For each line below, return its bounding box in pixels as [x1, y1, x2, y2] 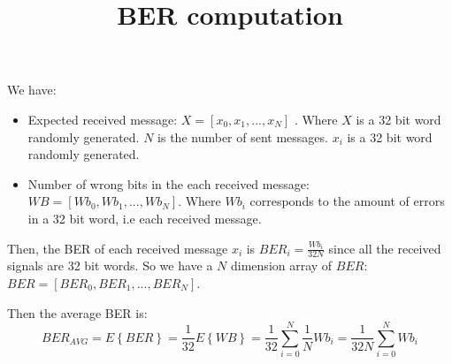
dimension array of [231, 256, 333, 275]
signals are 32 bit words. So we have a [7, 256, 213, 275]
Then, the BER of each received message [7, 239, 228, 257]
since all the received [328, 239, 441, 257]
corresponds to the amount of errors [249, 192, 445, 210]
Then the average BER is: [7, 303, 148, 322]
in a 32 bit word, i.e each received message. [27, 209, 262, 227]
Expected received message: [27, 110, 178, 128]
